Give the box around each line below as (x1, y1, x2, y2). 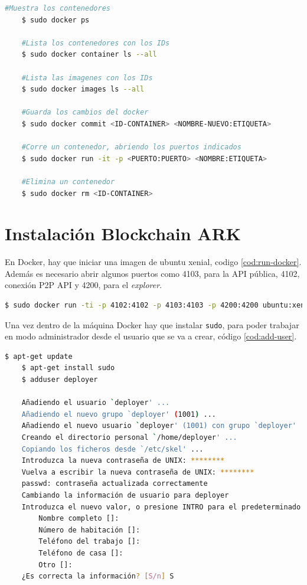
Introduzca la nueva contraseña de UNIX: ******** (21, 456, 225, 465)
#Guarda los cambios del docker (21, 108, 149, 117)
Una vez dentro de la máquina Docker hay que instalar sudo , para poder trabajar (5, 318, 299, 331)
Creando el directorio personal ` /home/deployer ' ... (21, 433, 237, 442)
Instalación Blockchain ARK (5, 221, 241, 246)
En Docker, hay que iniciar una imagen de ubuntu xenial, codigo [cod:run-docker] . (5, 256, 302, 268)
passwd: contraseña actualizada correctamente (21, 479, 208, 488)
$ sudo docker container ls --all (21, 50, 157, 59)
